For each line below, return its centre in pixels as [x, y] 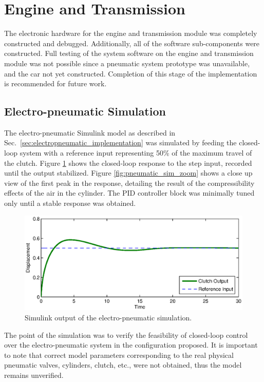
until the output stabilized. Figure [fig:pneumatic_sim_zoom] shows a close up [128, 173]
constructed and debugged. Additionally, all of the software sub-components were [132, 43]
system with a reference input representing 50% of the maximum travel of [136, 153]
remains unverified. [34, 375]
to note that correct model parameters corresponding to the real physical [119, 355]
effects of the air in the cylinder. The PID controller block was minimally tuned [129, 193]
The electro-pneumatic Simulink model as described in [90, 132]
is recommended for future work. [55, 83]
